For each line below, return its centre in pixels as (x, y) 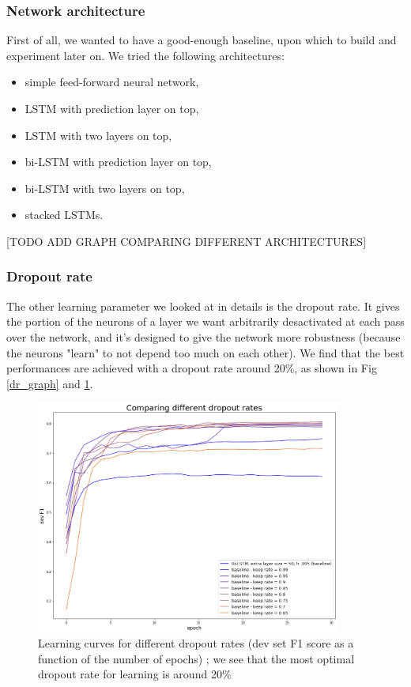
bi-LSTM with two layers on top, (105, 188)
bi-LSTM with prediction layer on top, (118, 162)
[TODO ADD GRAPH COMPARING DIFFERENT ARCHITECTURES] (187, 241)
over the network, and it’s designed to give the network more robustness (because (204, 336)
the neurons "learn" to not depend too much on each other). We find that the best (205, 352)
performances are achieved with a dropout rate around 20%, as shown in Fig (192, 368)
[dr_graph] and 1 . (50, 383)
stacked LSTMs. (64, 215)
